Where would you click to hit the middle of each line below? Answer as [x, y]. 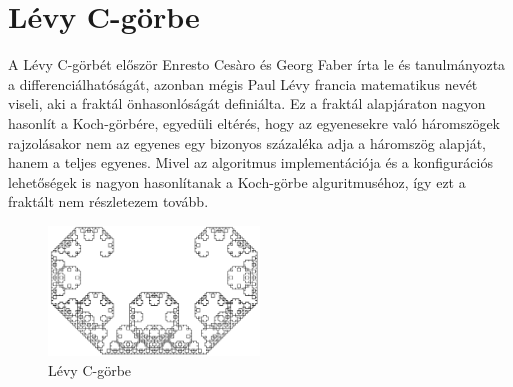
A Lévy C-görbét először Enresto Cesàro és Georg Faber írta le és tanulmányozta [257, 64]
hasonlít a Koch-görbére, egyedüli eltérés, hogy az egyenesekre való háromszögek [254, 122]
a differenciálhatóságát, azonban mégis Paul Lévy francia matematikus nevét [243, 83]
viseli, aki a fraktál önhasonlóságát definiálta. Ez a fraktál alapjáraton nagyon [247, 103]
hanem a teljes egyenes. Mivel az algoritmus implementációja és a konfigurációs [250, 162]
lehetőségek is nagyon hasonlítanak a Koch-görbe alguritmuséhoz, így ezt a [237, 181]
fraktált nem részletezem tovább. [108, 201]
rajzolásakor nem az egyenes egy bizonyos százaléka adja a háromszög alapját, [247, 142]
